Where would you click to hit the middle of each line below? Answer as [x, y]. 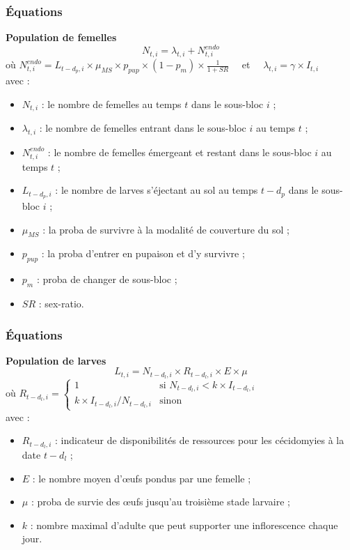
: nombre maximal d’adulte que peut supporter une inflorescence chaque [184, 525]
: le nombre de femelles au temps [111, 104]
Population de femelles [61, 37]
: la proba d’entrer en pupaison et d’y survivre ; [143, 253]
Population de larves [56, 360]
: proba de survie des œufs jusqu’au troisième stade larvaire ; [160, 502]
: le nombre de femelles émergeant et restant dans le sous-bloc [180, 152]
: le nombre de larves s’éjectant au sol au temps [157, 190]
